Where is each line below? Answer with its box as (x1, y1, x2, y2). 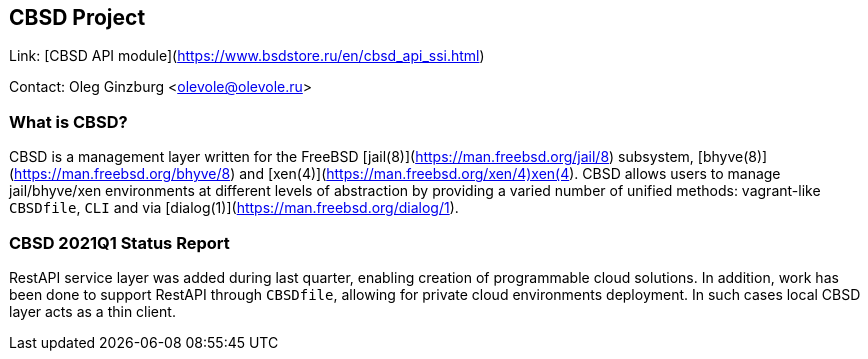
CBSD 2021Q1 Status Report (9, 232, 230, 253)
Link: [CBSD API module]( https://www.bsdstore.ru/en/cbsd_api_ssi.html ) (9, 47, 485, 65)
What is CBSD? (9, 111, 128, 132)
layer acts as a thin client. (9, 302, 176, 320)
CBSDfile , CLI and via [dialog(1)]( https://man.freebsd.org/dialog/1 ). (9, 199, 459, 217)
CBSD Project (9, 5, 146, 30)
